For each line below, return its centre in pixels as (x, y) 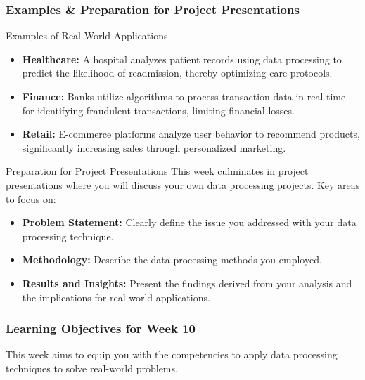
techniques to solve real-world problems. (92, 368)
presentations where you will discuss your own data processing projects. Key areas (183, 184)
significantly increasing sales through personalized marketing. (154, 147)
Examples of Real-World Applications (87, 35)
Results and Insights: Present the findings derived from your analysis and (187, 283)
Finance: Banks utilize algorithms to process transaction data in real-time (184, 96)
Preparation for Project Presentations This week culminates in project (157, 171)
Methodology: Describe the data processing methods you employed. (172, 260)
